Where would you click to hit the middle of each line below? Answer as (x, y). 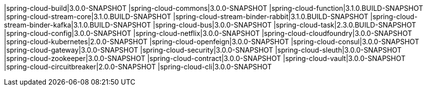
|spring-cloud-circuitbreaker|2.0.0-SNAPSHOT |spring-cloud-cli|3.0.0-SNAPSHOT (138, 67)
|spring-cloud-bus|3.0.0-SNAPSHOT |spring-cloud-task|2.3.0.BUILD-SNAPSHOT (284, 25)
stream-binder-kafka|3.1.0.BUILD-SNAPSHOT (78, 25)
